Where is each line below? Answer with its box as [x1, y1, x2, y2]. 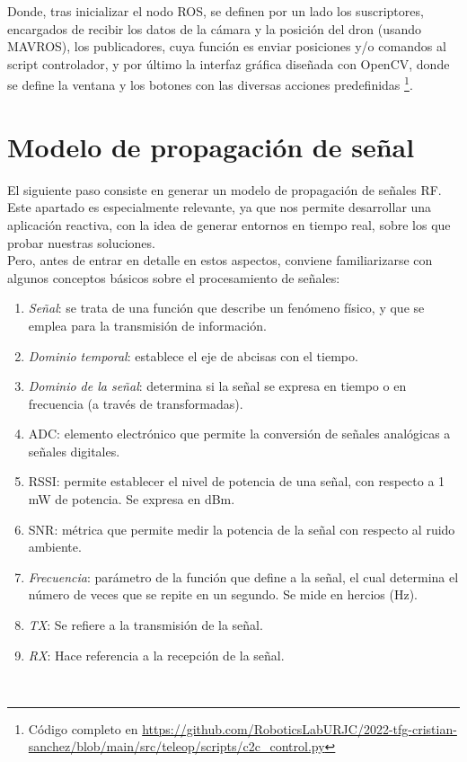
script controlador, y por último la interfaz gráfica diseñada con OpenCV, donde [7, 54, 450, 73]
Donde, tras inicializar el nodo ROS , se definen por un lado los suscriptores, [7, 2, 424, 20]
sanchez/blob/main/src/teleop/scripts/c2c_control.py [28, 737, 325, 756]
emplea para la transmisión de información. [28, 315, 267, 334]
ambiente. [28, 537, 82, 556]
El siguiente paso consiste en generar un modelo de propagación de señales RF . [7, 180, 442, 199]
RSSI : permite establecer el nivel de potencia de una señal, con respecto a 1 [28, 472, 445, 491]
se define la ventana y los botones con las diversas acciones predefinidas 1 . [7, 73, 413, 94]
